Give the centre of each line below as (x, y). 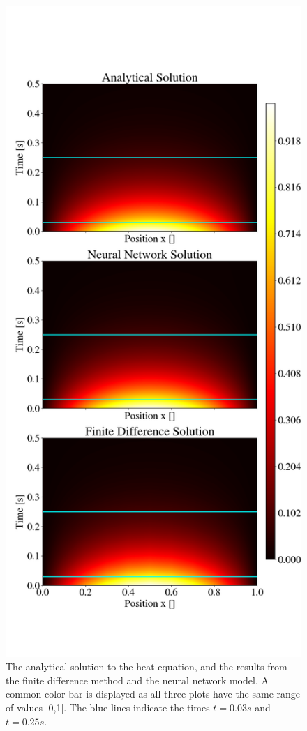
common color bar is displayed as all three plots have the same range (153, 694)
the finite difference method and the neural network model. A (137, 680)
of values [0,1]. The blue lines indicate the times (108, 708)
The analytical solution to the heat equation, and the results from (147, 666)
